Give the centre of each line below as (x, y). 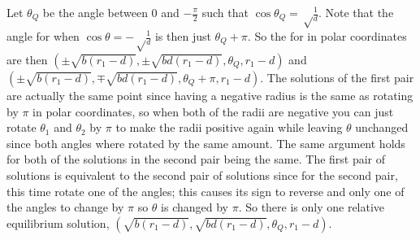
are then (27, 59)
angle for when (43, 36)
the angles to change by (65, 207)
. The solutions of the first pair (337, 77)
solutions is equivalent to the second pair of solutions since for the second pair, (202, 175)
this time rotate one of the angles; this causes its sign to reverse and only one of (206, 191)
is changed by (195, 207)
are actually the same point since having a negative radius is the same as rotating (210, 95)
